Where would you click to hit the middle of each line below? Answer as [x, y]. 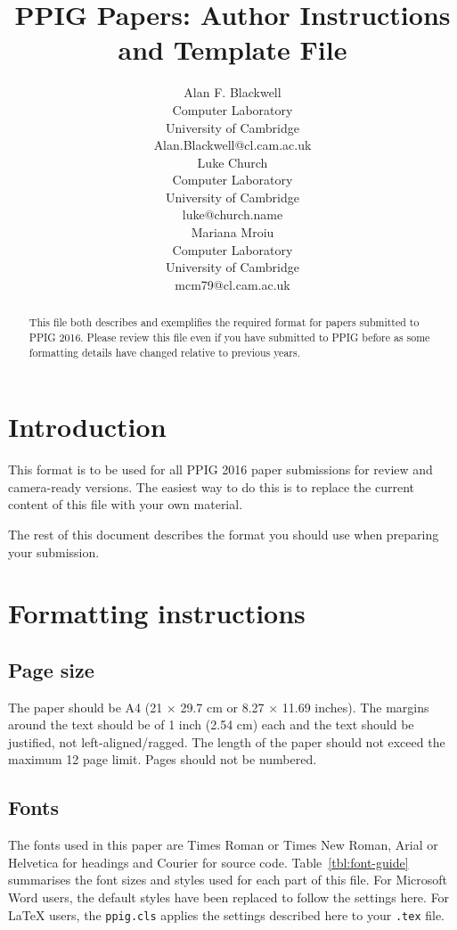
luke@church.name [233, 214]
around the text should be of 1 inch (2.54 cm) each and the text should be [211, 724]
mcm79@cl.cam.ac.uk [233, 284]
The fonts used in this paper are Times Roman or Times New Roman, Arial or [223, 845]
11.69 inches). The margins [355, 707]
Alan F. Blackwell [233, 92]
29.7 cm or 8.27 [222, 707]
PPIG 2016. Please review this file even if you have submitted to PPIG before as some [229, 337]
